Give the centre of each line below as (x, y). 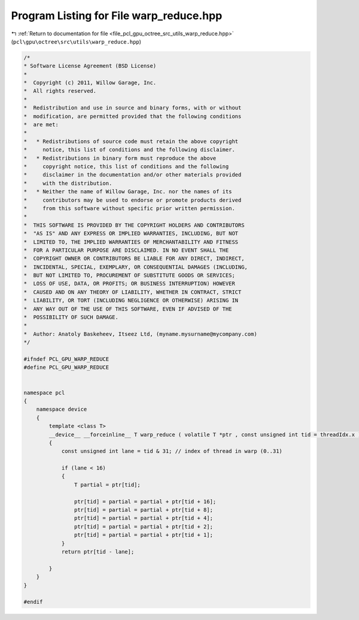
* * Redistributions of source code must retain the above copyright (131, 141)
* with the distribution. (68, 183)
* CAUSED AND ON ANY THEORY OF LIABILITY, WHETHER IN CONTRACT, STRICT (133, 292)
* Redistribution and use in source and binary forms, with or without (133, 108)
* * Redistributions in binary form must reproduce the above (120, 158)
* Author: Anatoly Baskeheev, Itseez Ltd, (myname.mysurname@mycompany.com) (140, 334)
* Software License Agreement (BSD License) (90, 66)
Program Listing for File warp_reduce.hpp (117, 16)
